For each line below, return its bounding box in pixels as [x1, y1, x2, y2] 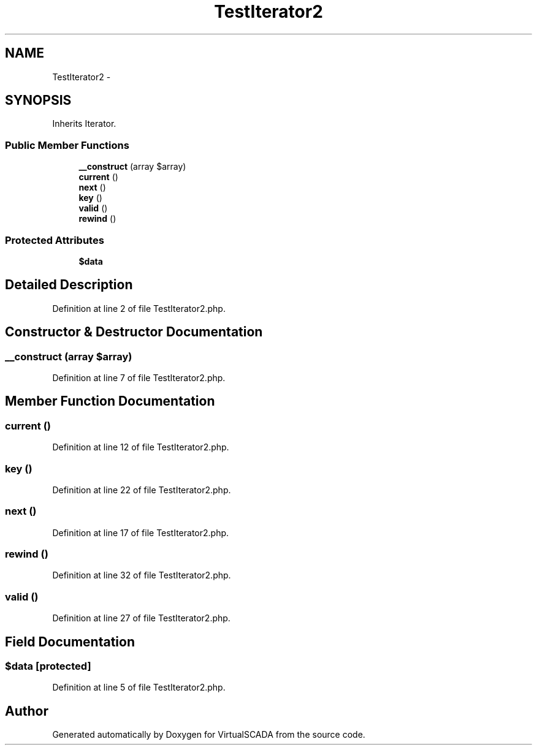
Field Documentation [5, 634, 135, 650]
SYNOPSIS [5, 93, 72, 108]
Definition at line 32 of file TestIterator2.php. [52, 570, 231, 581]
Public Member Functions [5, 138, 129, 151]
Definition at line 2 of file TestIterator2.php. [52, 303, 226, 314]
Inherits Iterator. [52, 118, 116, 129]
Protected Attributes [5, 233, 104, 246]
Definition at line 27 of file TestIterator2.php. [52, 613, 230, 624]
